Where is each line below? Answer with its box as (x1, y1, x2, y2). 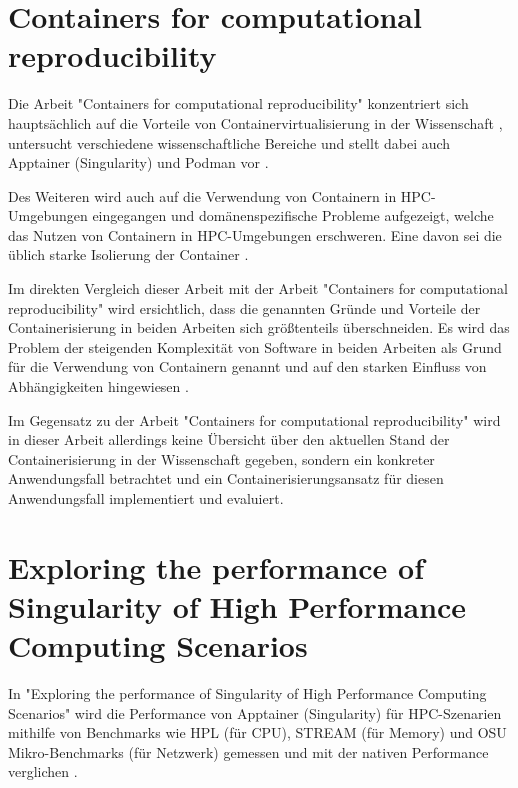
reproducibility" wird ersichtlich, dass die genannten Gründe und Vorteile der (8, 297, 481, 318)
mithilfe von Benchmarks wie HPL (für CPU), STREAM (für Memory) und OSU (8, 722, 507, 743)
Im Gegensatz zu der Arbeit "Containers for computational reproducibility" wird (8, 409, 501, 430)
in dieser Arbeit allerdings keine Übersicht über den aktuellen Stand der (8, 429, 450, 450)
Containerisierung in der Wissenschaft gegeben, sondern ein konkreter (8, 448, 435, 469)
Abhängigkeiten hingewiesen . (8, 376, 189, 397)
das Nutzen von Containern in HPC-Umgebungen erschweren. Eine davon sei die (8, 224, 502, 245)
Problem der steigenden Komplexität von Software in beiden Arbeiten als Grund (8, 336, 502, 357)
